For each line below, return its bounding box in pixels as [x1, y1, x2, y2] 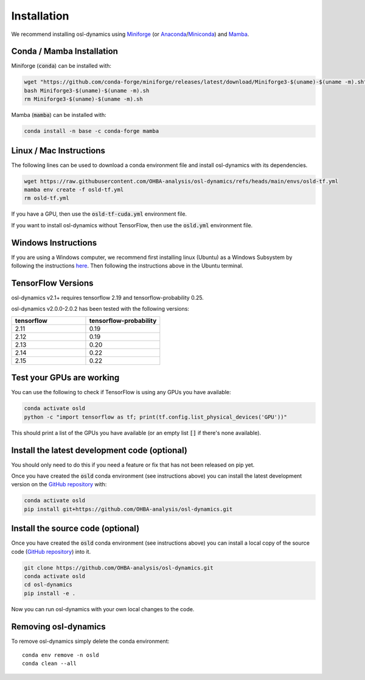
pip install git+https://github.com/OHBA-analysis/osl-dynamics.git [24, 506, 233, 512]
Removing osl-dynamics [11, 622, 106, 632]
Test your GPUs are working [11, 372, 120, 383]
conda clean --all [22, 660, 77, 667]
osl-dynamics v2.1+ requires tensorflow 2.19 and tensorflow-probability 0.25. [11, 294, 204, 302]
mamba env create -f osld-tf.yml [24, 186, 124, 193]
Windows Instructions [11, 238, 97, 248]
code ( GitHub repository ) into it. [11, 548, 91, 555]
